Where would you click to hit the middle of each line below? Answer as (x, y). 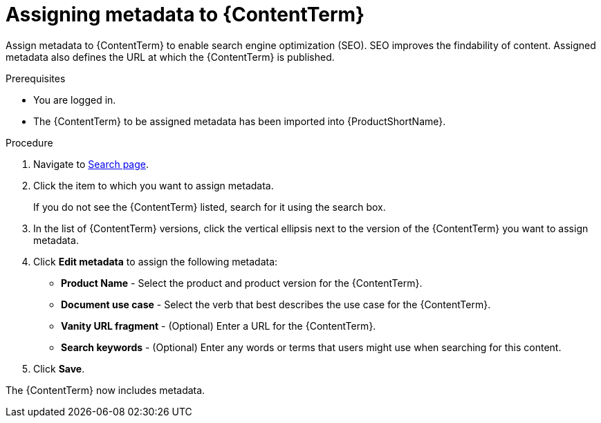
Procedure (29, 142)
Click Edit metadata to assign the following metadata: (156, 261)
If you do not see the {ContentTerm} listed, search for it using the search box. (210, 207)
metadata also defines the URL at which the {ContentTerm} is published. (170, 57)
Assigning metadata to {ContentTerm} (185, 15)
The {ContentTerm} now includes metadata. (105, 390)
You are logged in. (75, 100)
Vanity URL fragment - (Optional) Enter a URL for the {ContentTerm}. (219, 326)
